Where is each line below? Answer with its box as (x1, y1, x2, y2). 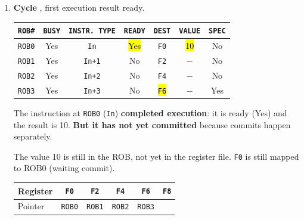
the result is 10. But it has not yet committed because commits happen (13, 118, 291, 131)
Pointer (17, 200, 45, 212)
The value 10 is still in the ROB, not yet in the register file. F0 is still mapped (13, 150, 299, 162)
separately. (13, 130, 52, 142)
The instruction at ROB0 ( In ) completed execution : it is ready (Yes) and (13, 106, 287, 119)
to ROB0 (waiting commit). (13, 162, 115, 174)
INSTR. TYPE (69, 27, 116, 36)
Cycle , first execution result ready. (13, 1, 145, 13)
